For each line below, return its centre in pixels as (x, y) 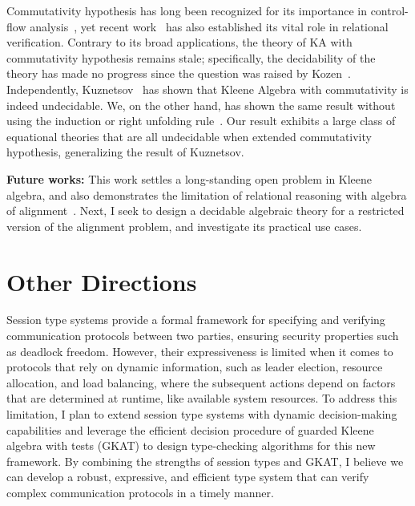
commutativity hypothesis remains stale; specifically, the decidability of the (191, 57)
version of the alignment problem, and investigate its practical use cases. (184, 226)
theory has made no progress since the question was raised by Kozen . (179, 73)
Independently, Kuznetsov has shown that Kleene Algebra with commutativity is (207, 89)
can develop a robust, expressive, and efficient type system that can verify (188, 477)
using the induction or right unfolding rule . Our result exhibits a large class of (201, 121)
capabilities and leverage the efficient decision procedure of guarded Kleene (190, 429)
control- (389, 10)
